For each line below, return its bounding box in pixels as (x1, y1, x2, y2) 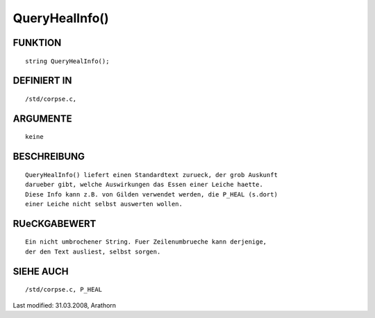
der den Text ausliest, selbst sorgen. (25, 247, 161, 256)
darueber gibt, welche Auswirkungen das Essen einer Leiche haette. (25, 181, 263, 189)
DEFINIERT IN (12, 75, 72, 87)
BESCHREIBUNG (12, 151, 85, 162)
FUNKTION (12, 37, 62, 49)
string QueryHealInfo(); (25, 57, 110, 65)
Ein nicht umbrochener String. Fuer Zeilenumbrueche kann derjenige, (25, 238, 267, 246)
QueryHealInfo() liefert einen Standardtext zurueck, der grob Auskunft (25, 171, 278, 178)
